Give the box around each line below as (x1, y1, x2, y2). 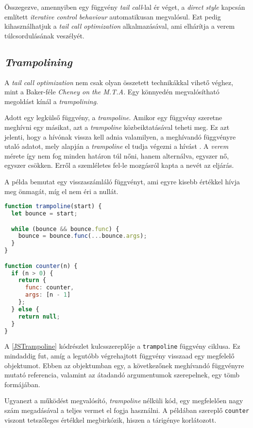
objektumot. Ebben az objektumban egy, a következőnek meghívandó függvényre (4, 360, 244, 370)
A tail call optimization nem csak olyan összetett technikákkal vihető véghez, (4, 77, 234, 87)
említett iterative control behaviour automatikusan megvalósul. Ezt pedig (4, 11, 221, 21)
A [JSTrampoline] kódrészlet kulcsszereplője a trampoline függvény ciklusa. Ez (4, 341, 240, 351)
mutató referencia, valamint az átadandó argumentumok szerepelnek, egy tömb (4, 370, 239, 380)
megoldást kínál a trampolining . (4, 96, 98, 106)
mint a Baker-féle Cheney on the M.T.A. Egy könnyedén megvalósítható (4, 87, 219, 97)
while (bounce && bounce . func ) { (11, 225, 119, 232)
